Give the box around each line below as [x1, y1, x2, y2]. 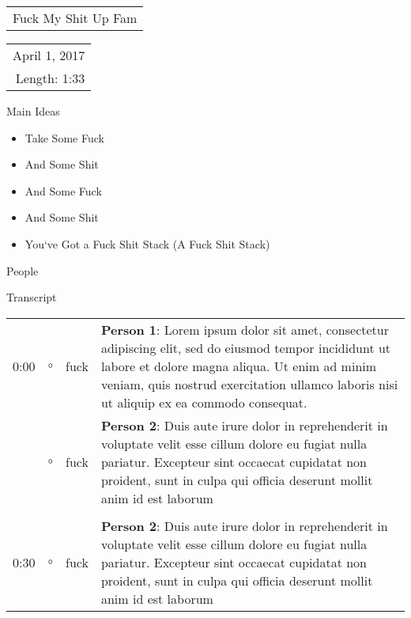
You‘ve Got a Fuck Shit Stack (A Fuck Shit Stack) [25, 235, 270, 252]
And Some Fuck [25, 182, 102, 199]
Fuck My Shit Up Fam [13, 9, 138, 27]
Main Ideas [6, 103, 60, 119]
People [6, 262, 39, 279]
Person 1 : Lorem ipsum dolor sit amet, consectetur [100, 320, 389, 339]
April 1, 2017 [13, 46, 85, 64]
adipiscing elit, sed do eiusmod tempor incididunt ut [100, 338, 391, 357]
